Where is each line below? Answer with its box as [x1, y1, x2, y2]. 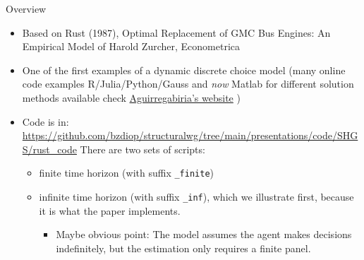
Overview [6, 1, 47, 16]
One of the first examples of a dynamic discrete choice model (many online [22, 62, 346, 77]
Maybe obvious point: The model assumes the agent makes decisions [56, 227, 352, 242]
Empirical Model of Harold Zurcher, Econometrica [22, 39, 241, 54]
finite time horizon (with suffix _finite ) [39, 165, 214, 180]
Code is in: [22, 114, 69, 129]
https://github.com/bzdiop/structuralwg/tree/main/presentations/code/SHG [22, 128, 358, 143]
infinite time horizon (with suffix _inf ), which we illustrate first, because [39, 189, 354, 203]
